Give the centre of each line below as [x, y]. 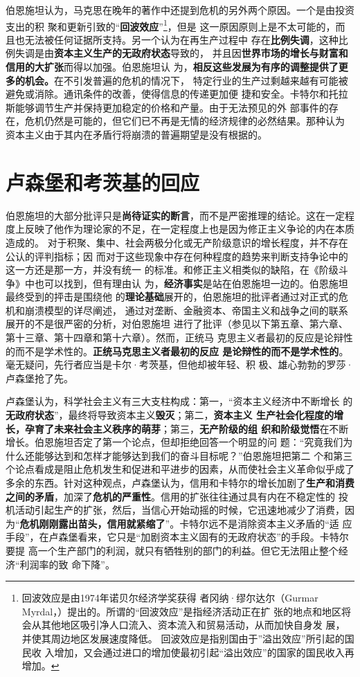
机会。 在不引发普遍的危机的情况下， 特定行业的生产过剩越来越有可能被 [186, 80]
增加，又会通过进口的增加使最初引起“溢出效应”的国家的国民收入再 [204, 652]
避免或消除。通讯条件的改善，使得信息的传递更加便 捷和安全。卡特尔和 [167, 94]
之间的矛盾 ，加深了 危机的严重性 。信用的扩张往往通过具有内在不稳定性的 [170, 496]
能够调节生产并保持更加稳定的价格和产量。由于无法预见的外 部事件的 [172, 107]
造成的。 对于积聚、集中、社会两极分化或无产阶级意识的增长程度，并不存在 [177, 242]
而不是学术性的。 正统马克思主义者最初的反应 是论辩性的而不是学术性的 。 [182, 351]
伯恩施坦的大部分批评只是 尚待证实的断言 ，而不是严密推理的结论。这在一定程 [180, 215]
